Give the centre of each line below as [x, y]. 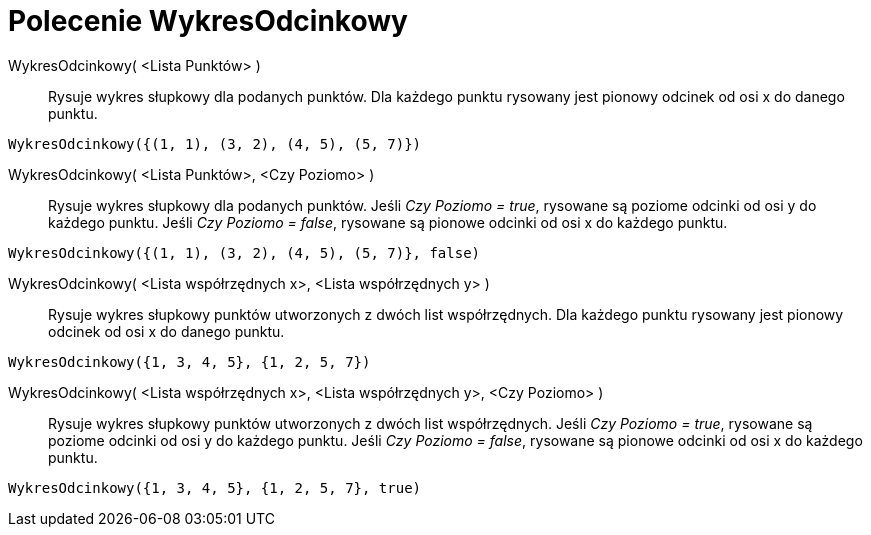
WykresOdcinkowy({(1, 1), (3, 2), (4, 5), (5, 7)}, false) [244, 252]
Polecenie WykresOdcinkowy [208, 21]
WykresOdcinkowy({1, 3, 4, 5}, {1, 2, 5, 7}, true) [215, 487]
